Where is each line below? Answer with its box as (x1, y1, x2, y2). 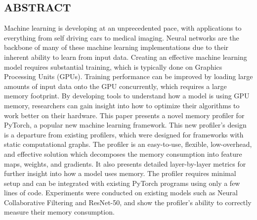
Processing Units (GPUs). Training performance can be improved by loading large (4, 71, 253, 82)
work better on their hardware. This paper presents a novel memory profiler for (4, 110, 245, 120)
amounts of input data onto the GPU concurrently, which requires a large (4, 81, 227, 91)
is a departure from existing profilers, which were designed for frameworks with (4, 129, 244, 139)
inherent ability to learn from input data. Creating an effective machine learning (4, 51, 247, 62)
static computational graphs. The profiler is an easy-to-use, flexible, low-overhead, (4, 139, 252, 149)
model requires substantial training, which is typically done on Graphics (4, 61, 222, 72)
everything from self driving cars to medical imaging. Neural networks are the (4, 32, 239, 43)
